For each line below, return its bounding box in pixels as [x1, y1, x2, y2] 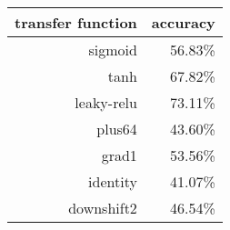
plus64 [96, 118, 137, 139]
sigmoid [88, 39, 137, 60]
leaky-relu [75, 92, 137, 113]
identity [88, 171, 137, 192]
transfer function [15, 12, 137, 33]
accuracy [151, 12, 215, 33]
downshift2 [68, 197, 137, 218]
